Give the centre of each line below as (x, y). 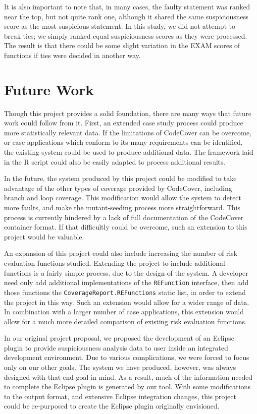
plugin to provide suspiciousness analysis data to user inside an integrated (116, 347)
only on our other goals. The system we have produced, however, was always (120, 367)
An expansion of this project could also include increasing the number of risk (121, 253)
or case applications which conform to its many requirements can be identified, (123, 142)
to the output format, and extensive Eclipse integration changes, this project (120, 396)
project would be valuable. (44, 236)
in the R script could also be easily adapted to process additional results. (115, 161)
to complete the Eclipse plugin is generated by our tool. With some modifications (127, 386)
